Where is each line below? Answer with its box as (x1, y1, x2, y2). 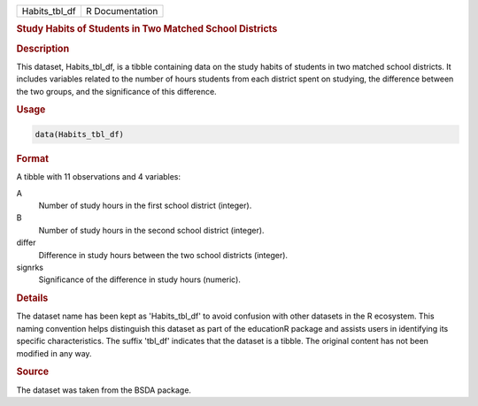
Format (16, 152, 49, 165)
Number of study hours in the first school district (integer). (38, 200, 252, 211)
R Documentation (85, 5, 158, 17)
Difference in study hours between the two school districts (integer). (38, 249, 288, 260)
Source (16, 365, 50, 378)
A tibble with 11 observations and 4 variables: (16, 172, 181, 182)
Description (16, 42, 70, 55)
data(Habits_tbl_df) (35, 129, 124, 139)
